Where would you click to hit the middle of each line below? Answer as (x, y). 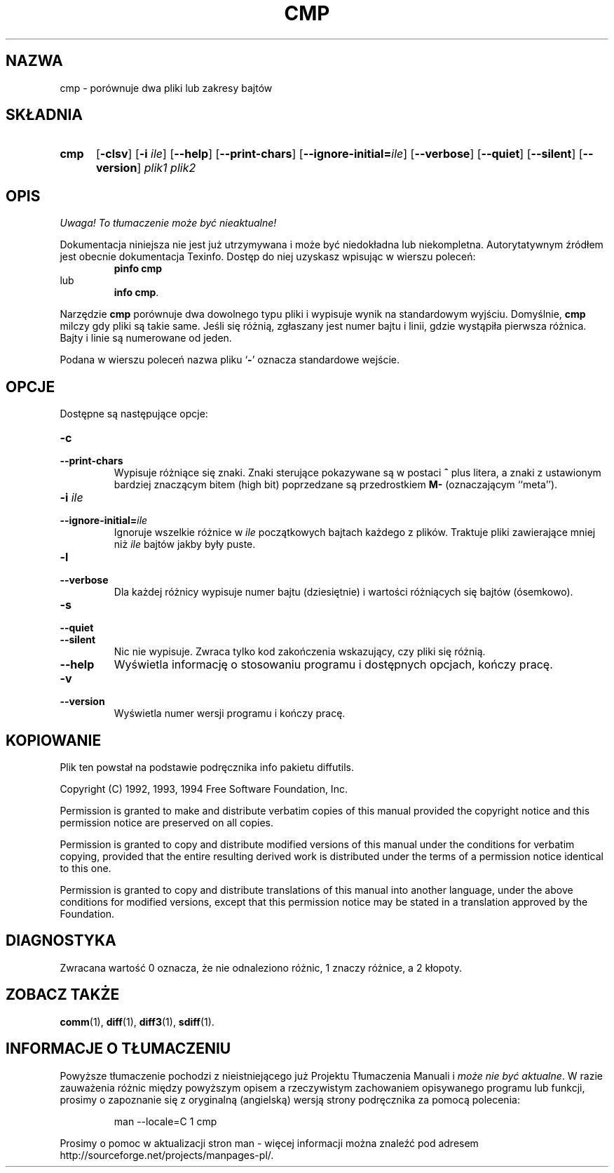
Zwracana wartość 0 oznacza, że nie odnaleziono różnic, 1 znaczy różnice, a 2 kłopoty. (261, 967)
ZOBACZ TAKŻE (63, 995)
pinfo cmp (138, 269)
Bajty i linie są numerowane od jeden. (146, 338)
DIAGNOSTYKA (61, 941)
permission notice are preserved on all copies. (166, 822)
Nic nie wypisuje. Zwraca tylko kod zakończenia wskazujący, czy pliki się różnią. (300, 652)
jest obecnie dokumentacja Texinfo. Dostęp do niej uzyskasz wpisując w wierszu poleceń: (268, 257)
